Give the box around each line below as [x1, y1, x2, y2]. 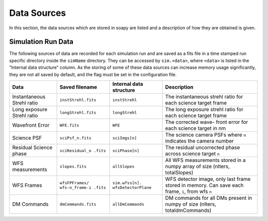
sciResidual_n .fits [60, 148, 106, 153]
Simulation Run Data [9, 38, 74, 46]
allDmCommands [112, 201, 144, 207]
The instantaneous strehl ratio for [165, 93, 243, 100]
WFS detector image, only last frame [165, 176, 251, 183]
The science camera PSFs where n [165, 131, 246, 138]
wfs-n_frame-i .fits [60, 185, 106, 190]
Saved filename [60, 84, 97, 91]
